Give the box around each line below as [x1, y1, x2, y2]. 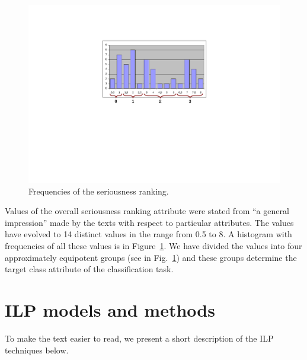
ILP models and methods [5, 298, 215, 321]
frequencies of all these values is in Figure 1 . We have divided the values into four [5, 240, 302, 252]
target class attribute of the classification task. [5, 263, 174, 275]
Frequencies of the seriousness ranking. [28, 184, 169, 197]
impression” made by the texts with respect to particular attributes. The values [5, 216, 294, 228]
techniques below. [5, 343, 69, 356]
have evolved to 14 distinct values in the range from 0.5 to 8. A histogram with [5, 228, 292, 240]
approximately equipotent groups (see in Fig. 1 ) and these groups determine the [5, 251, 297, 263]
